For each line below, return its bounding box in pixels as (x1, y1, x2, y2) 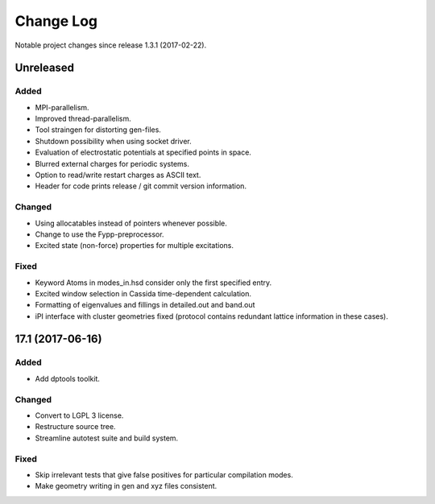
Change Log (14, 12, 98, 30)
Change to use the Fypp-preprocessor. (35, 229, 164, 239)
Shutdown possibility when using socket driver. (35, 136, 193, 146)
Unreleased (14, 61, 75, 75)
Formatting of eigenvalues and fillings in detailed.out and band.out (35, 300, 255, 310)
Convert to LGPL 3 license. (35, 411, 124, 420)
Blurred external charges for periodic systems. (35, 159, 189, 168)
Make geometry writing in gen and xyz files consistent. (35, 481, 217, 491)
